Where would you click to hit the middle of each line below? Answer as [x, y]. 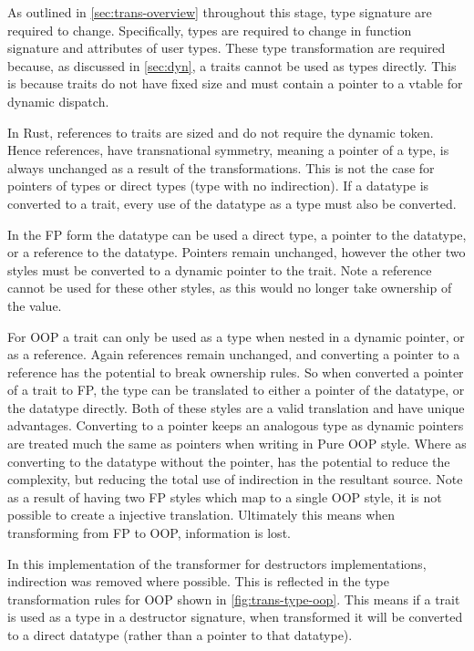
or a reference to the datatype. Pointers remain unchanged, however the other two [237, 252]
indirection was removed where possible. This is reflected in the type [198, 581]
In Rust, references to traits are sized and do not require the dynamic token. [221, 132]
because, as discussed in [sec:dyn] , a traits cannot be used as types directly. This [232, 65]
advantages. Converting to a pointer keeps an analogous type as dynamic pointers [236, 425]
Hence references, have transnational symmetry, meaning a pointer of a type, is [228, 150]
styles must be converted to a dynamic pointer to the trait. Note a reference [220, 269]
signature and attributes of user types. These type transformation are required [227, 48]
